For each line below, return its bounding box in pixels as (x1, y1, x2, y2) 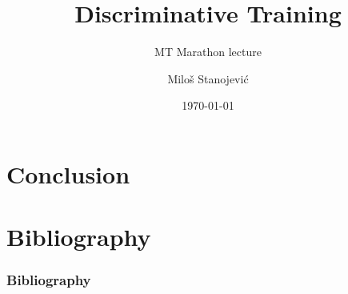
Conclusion (6, 157, 130, 190)
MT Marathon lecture (154, 43, 262, 60)
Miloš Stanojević (167, 70, 249, 87)
